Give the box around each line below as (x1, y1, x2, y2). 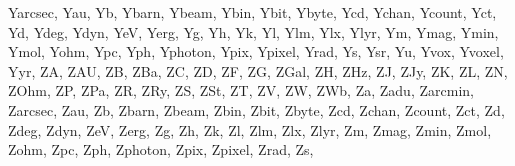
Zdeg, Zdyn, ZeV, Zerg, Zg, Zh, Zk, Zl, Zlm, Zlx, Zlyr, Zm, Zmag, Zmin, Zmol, (8, 119, 492, 140)
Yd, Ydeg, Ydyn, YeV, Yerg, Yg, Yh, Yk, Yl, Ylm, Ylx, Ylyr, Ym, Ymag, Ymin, (8, 21, 499, 42)
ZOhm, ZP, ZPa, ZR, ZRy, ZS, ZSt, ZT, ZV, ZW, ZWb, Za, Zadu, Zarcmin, (8, 80, 474, 101)
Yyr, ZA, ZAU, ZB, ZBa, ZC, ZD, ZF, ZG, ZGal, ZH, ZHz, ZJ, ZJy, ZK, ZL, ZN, (8, 60, 508, 81)
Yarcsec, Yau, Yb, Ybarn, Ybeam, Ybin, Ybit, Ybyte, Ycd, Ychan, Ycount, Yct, (8, 2, 497, 22)
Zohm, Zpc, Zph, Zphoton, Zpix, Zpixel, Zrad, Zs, (8, 139, 314, 160)
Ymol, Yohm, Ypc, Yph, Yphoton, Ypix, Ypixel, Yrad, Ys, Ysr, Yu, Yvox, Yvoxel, (8, 41, 504, 62)
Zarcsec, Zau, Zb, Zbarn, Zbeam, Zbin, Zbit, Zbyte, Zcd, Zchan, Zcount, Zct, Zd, (8, 99, 505, 120)
